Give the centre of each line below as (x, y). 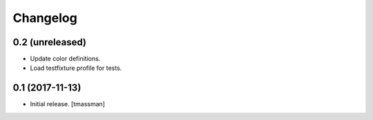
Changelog (45, 18)
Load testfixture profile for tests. (76, 68)
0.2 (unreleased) (49, 42)
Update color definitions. (65, 59)
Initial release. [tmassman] (67, 104)
